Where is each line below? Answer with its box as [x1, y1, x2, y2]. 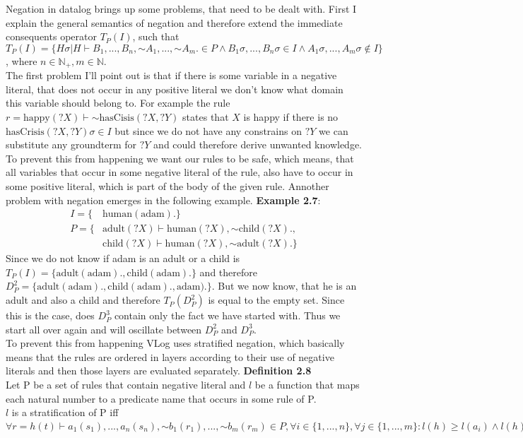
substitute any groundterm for [6, 137, 137, 152]
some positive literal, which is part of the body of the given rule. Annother [6, 178, 329, 193]
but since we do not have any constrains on [114, 123, 302, 138]
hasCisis [99, 113, 134, 124]
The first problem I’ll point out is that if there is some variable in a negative [6, 68, 337, 83]
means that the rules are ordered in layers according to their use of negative [6, 349, 334, 364]
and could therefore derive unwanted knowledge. [153, 137, 363, 152]
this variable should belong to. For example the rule [6, 95, 230, 110]
